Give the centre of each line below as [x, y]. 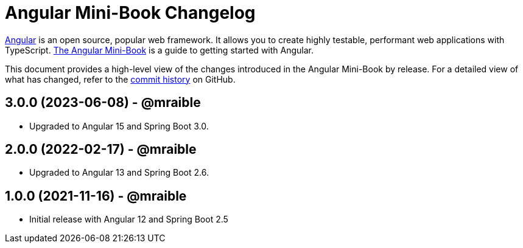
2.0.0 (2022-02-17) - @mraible [101, 150]
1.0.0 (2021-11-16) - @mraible [96, 196]
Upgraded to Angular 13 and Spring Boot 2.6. [119, 173]
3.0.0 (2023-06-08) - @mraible [103, 103]
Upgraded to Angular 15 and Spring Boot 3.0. [119, 126]
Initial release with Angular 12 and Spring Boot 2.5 [129, 219]
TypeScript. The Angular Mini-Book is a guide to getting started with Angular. [159, 50]
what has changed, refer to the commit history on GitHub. [120, 79]
